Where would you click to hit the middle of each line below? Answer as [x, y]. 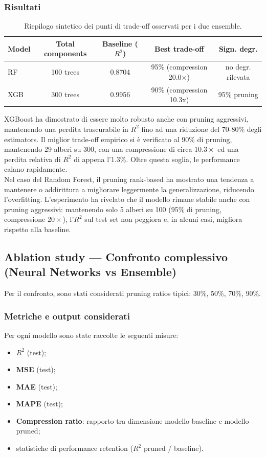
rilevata [238, 76]
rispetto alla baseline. [38, 229]
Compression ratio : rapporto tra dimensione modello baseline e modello [132, 420]
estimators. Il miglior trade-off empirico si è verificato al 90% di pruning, [118, 139]
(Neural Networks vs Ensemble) [91, 272]
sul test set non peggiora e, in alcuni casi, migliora [163, 219]
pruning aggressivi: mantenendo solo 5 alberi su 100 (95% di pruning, [113, 209]
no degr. [238, 67]
